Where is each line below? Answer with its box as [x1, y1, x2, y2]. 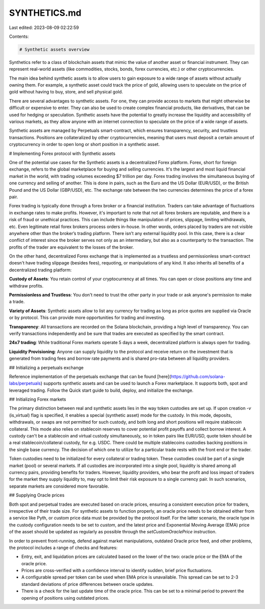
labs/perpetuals [9, 380, 41, 386]
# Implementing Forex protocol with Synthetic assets [9, 150, 115, 156]
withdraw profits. [9, 283, 44, 289]
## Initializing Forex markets [9, 396, 66, 403]
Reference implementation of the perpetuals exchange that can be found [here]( [9, 374, 171, 379]
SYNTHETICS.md [9, 7, 81, 18]
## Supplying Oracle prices [9, 492, 65, 498]
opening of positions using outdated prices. [21, 595, 110, 601]
